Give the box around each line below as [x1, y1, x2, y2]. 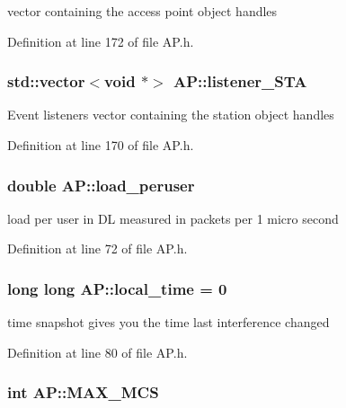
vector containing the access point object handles [7, 2, 278, 20]
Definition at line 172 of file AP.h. [7, 31, 194, 50]
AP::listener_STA [173, 70, 307, 93]
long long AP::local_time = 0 [7, 277, 227, 299]
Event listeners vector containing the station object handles [7, 105, 334, 124]
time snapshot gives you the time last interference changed [7, 313, 330, 332]
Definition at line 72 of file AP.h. [7, 239, 188, 258]
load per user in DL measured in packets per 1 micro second [7, 208, 339, 227]
